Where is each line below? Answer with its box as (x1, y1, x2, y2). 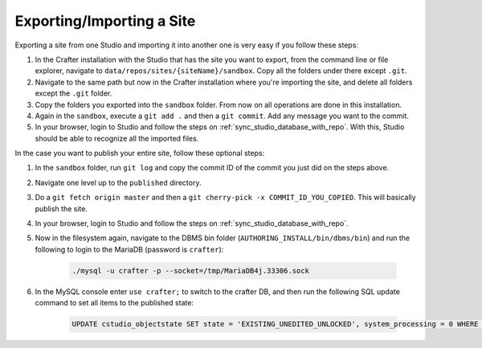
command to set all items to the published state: (35, 298, 194, 308)
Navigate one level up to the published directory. (35, 178, 202, 187)
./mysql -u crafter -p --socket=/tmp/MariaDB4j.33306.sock (71, 266, 309, 275)
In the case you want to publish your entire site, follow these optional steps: (14, 149, 265, 158)
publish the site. (35, 203, 88, 213)
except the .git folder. (35, 88, 112, 98)
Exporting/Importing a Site (14, 12, 196, 30)
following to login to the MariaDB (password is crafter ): (35, 244, 224, 254)
